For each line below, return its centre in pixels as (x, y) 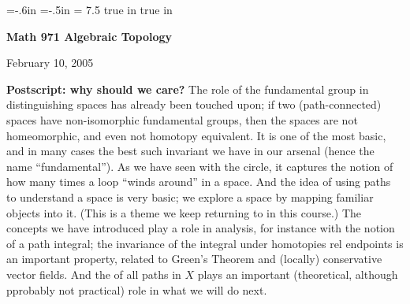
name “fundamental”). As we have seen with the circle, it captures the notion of (200, 166)
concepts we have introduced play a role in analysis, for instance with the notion (201, 228)
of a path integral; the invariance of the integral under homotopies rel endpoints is (205, 243)
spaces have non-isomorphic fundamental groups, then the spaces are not (182, 119)
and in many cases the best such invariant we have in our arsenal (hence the (190, 151)
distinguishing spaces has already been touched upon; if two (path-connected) (194, 104)
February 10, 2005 (50, 63)
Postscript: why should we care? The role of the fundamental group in (188, 89)
